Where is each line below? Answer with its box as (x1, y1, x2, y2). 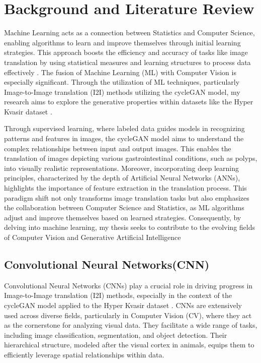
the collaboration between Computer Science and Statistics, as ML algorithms (4, 202, 244, 213)
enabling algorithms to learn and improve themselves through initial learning (4, 37, 241, 47)
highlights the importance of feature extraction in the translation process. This (4, 183, 247, 193)
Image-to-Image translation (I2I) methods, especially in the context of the (4, 290, 232, 300)
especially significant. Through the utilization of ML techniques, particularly (4, 77, 240, 87)
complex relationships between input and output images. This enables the (4, 143, 231, 153)
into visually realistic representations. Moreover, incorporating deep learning (4, 162, 239, 173)
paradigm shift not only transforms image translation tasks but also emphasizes (4, 192, 249, 203)
